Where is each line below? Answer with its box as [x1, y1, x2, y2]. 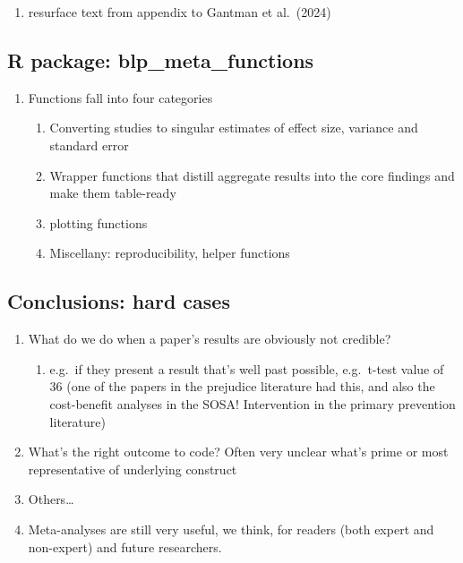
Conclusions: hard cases [7, 287, 230, 315]
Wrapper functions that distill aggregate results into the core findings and [49, 166, 455, 184]
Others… [28, 490, 74, 508]
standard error [49, 135, 129, 154]
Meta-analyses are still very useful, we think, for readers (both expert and [28, 519, 434, 538]
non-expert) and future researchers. [28, 537, 222, 556]
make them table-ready [49, 183, 176, 202]
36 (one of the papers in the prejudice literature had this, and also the [49, 377, 435, 396]
